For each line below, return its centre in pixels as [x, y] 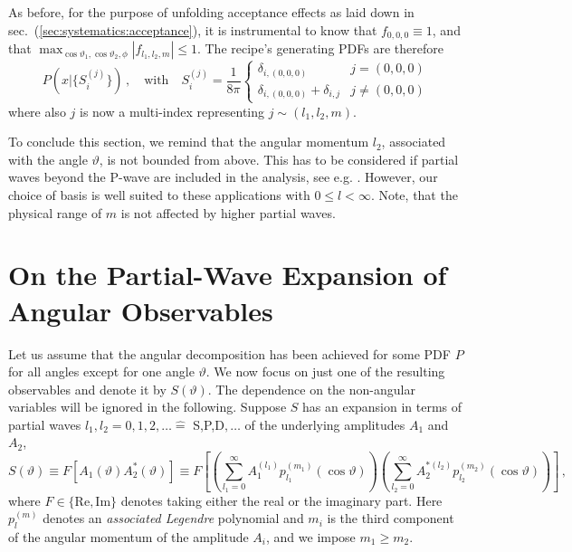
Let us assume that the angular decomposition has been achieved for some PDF [229, 353]
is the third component [391, 518]
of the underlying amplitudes [325, 424]
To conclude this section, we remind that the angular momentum [189, 142]
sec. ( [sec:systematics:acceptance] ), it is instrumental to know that [193, 29]
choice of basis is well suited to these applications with [159, 195]
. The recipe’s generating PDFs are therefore [320, 48]
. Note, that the [414, 195]
